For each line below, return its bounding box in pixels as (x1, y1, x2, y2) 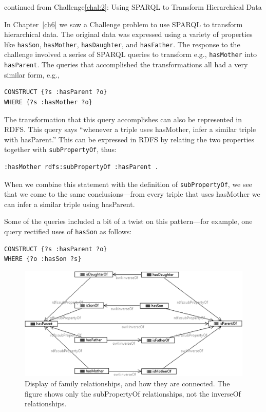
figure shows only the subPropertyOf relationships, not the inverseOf (25, 388, 241, 399)
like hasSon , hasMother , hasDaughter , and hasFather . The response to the (4, 39, 240, 49)
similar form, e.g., (4, 69, 60, 80)
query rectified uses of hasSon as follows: (4, 226, 132, 236)
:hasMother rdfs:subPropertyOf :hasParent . (4, 163, 159, 171)
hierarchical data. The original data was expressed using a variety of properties (4, 29, 253, 40)
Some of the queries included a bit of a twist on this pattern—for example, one (4, 216, 253, 227)
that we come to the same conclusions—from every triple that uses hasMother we (4, 189, 260, 199)
